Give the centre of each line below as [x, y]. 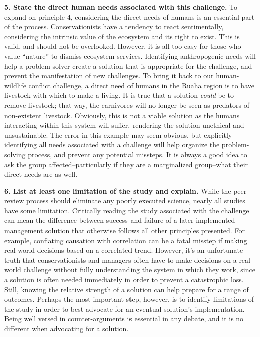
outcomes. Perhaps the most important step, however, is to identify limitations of [129, 299]
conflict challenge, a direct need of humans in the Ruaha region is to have [141, 85]
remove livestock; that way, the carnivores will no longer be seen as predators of [127, 105]
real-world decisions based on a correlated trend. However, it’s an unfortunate [124, 250]
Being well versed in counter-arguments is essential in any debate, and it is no [124, 319]
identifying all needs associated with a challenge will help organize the [112, 144]
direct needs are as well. [41, 174]
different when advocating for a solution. [67, 328]
